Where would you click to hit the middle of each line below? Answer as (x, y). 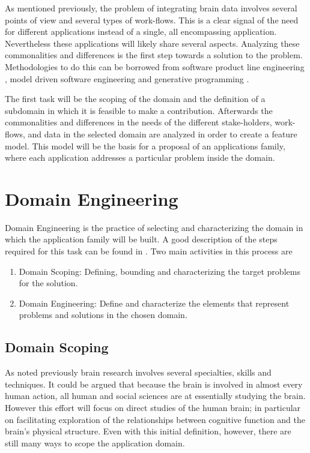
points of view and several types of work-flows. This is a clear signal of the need (152, 19)
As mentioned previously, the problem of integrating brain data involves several (151, 8)
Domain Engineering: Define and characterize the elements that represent (154, 303)
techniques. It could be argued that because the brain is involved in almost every (154, 384)
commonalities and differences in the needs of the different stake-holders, (138, 122)
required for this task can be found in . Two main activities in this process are (149, 251)
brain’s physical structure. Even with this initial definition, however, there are (148, 431)
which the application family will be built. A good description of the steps (141, 239)
